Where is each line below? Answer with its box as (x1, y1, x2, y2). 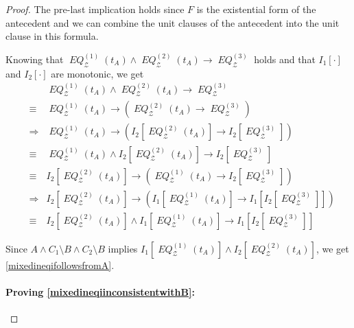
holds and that (254, 51, 316, 66)
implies (108, 241, 138, 255)
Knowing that (5, 51, 64, 66)
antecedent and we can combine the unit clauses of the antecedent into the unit (5, 15, 340, 30)
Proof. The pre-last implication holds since (5, 2, 185, 16)
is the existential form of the (196, 2, 316, 16)
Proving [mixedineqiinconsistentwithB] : (5, 284, 195, 298)
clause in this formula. (5, 29, 99, 43)
